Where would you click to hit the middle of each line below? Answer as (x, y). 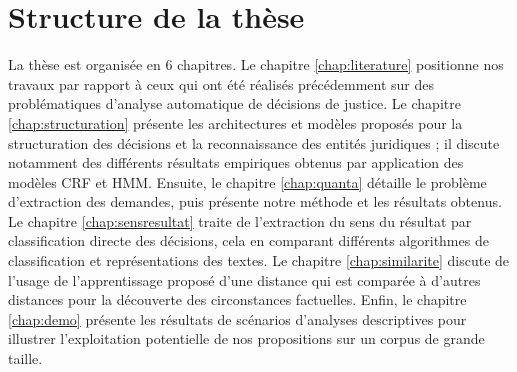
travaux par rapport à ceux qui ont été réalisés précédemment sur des (221, 83)
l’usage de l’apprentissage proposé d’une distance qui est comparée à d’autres (244, 279)
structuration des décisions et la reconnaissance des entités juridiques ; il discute (254, 142)
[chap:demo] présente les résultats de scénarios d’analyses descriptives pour (237, 318)
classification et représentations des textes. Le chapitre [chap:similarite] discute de (259, 260)
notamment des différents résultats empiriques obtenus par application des (236, 162)
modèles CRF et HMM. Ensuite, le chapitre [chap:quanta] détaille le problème (247, 181)
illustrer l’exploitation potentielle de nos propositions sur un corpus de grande (246, 338)
